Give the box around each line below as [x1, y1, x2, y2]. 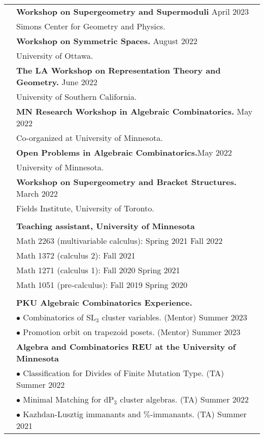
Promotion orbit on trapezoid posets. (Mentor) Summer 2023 [23, 326, 241, 338]
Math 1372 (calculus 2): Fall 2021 [16, 249, 136, 261]
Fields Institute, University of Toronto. [16, 202, 154, 214]
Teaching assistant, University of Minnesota [16, 220, 195, 232]
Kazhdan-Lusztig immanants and [23, 408, 141, 420]
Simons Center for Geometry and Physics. [16, 20, 166, 32]
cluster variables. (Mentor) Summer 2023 [102, 311, 247, 323]
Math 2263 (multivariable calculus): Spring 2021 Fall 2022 [16, 235, 223, 246]
